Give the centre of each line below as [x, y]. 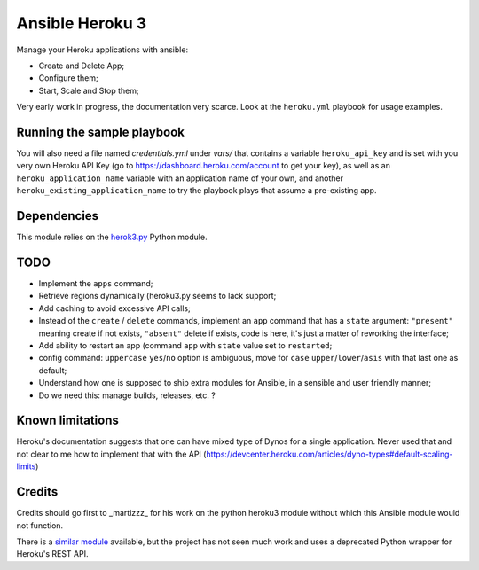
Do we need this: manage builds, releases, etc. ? [127, 395]
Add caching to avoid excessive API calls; [114, 308]
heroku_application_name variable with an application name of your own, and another [180, 178]
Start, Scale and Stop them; [89, 90]
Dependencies [58, 216]
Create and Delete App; [81, 66]
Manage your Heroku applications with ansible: [102, 50]
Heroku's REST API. [52, 554]
